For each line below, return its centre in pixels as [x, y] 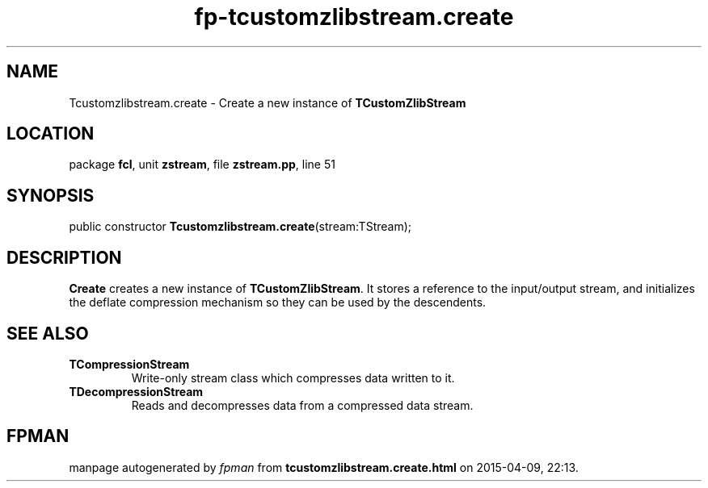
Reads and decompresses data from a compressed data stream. [302, 405]
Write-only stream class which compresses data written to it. [293, 377]
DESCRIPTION [64, 257]
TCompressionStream [129, 364]
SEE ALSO [48, 333]
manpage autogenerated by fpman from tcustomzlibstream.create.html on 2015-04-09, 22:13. [324, 467]
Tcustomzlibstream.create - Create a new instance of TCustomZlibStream [268, 102]
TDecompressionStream [136, 391]
